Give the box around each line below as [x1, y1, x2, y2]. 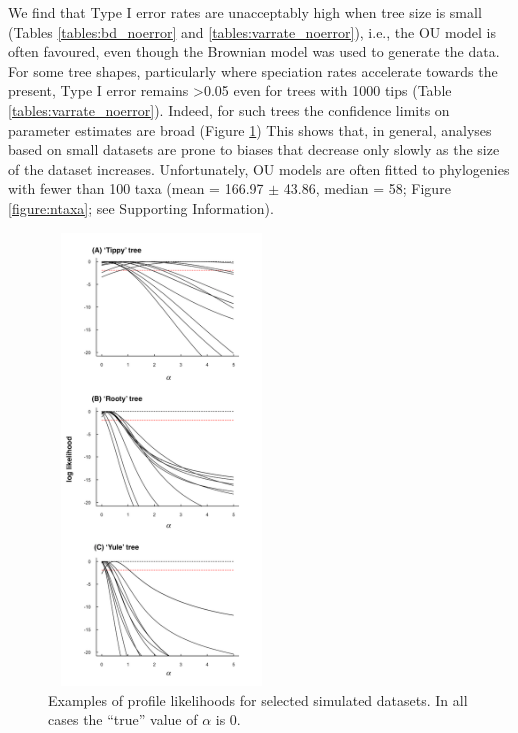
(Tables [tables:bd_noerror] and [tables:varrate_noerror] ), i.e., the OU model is [8, 21, 496, 42]
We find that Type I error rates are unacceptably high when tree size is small [8, 2, 482, 22]
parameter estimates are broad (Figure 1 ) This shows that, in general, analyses [8, 119, 492, 140]
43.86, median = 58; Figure [283, 178, 451, 199]
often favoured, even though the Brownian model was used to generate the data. [8, 41, 500, 62]
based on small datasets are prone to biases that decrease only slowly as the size [8, 139, 500, 160]
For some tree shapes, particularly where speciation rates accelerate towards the [8, 60, 498, 81]
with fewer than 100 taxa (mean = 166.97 [8, 178, 264, 199]
